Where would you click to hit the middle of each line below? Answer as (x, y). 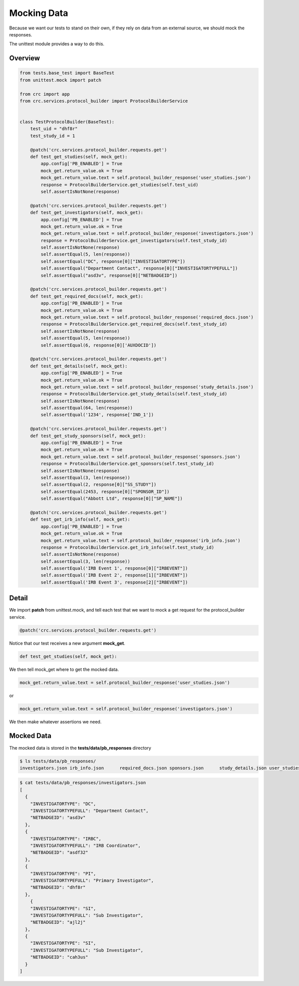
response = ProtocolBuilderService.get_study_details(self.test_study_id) (134, 394)
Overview (25, 58)
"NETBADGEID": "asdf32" (59, 853)
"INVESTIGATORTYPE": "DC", (63, 804)
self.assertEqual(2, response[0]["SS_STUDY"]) (98, 485)
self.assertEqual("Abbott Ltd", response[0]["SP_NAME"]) (112, 499)
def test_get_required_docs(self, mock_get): (87, 296)
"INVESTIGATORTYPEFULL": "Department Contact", (89, 811)
